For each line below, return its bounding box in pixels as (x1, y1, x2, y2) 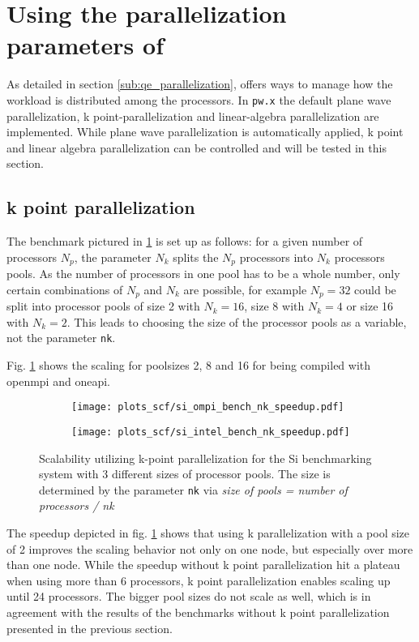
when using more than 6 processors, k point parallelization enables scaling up (6, 571, 391, 588)
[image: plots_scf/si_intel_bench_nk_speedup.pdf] (71, 426, 350, 438)
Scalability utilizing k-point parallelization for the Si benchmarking (39, 449, 372, 466)
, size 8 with (244, 297, 305, 315)
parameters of (6, 28, 164, 62)
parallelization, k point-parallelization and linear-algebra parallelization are (6, 107, 379, 124)
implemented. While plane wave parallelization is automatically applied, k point (6, 123, 404, 140)
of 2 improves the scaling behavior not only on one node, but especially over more (6, 540, 413, 557)
